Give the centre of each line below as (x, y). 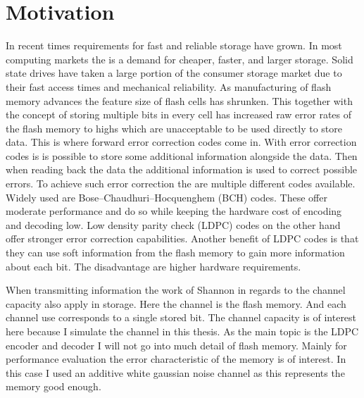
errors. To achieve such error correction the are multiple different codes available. (181, 184)
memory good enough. (54, 386)
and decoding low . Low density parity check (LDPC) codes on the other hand (173, 224)
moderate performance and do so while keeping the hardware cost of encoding (174, 211)
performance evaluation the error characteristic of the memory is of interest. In (176, 359)
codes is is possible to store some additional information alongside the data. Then (182, 155)
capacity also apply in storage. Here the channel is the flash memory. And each (176, 303)
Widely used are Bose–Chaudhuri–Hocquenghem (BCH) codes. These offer (167, 197)
